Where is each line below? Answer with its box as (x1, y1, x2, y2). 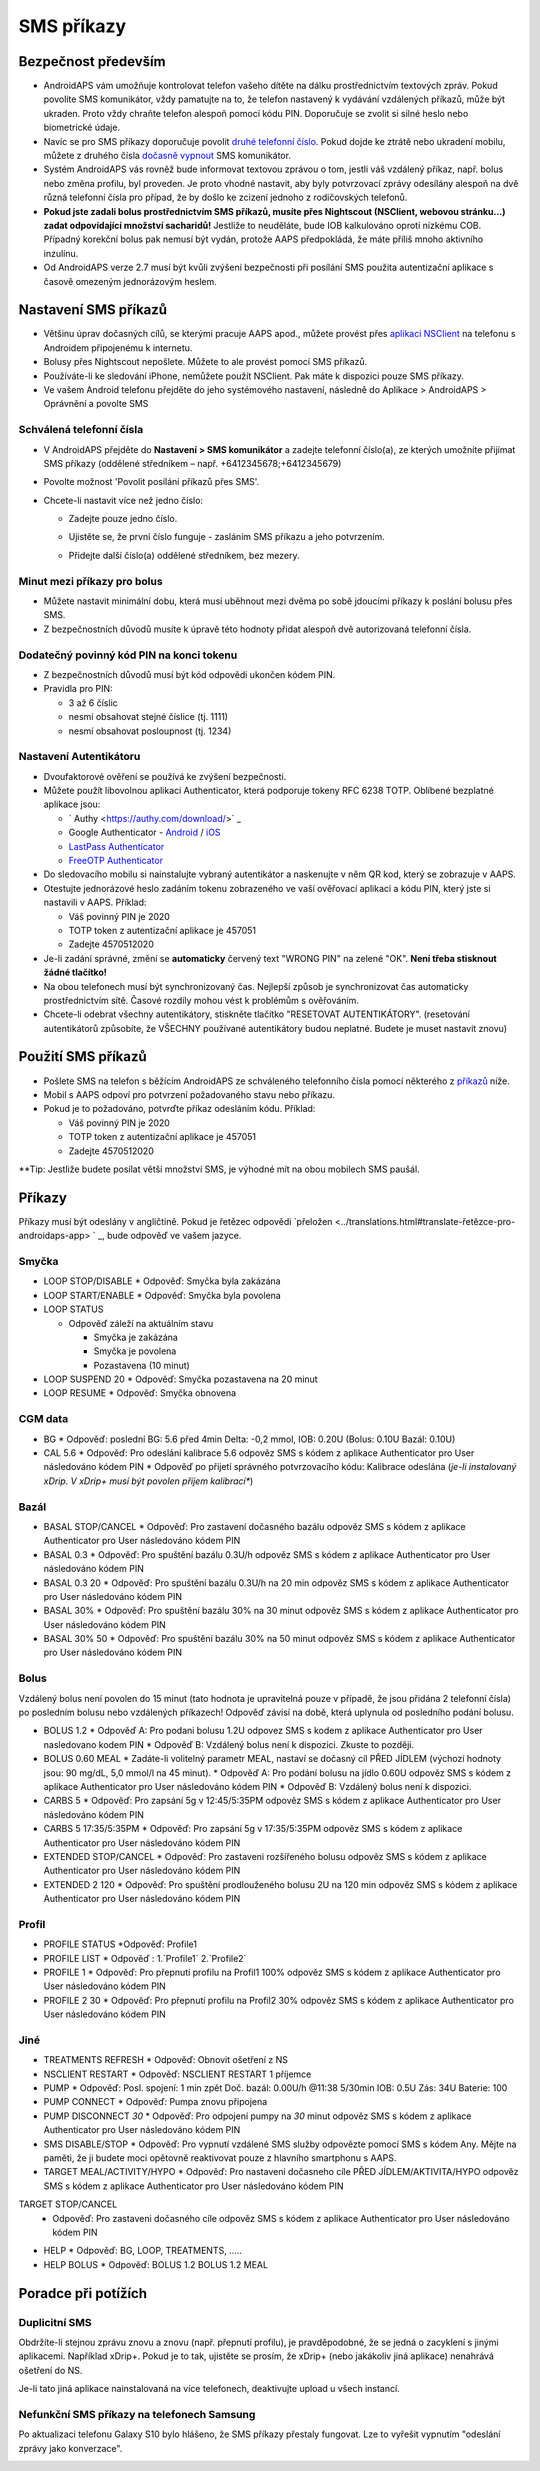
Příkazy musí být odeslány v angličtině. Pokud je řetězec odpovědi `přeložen (18, 1215, 333, 1227)
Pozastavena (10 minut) (93, 1359, 190, 1371)
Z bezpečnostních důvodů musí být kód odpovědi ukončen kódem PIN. (43, 668, 336, 680)
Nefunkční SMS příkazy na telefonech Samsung (18, 2407, 256, 2421)
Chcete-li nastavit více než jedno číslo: (43, 494, 204, 506)
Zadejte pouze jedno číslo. (68, 513, 178, 525)
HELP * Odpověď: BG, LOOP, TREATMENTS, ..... (43, 2245, 242, 2257)
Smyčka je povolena (93, 1345, 177, 1357)
